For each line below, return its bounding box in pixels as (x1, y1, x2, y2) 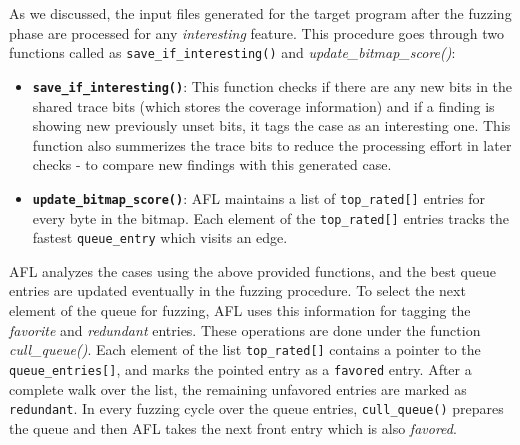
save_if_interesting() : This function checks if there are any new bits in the (32, 75, 513, 96)
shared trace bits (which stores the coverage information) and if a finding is (32, 95, 495, 116)
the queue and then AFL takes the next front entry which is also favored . (9, 417, 457, 438)
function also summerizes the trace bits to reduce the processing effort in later (32, 134, 512, 155)
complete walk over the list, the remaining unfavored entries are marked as (9, 378, 467, 399)
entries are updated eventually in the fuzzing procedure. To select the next (9, 280, 466, 301)
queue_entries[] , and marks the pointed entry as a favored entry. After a (9, 358, 472, 379)
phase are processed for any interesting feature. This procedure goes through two (9, 22, 505, 43)
